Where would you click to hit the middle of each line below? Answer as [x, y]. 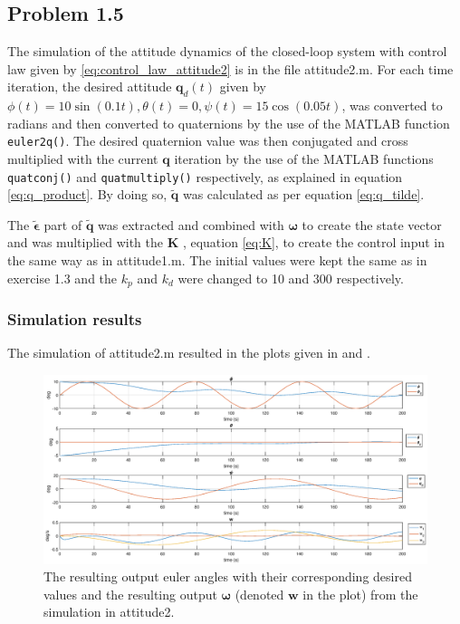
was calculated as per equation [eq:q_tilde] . [303, 194]
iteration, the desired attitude [90, 86]
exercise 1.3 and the [62, 278]
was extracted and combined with [191, 224]
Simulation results [75, 319]
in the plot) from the [360, 594]
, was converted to [392, 106]
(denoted [259, 594]
